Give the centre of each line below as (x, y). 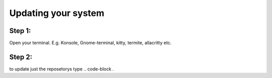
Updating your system (57, 13)
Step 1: (20, 31)
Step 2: (21, 57)
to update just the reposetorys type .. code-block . (62, 69)
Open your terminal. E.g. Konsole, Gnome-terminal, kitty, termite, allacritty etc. (90, 43)
